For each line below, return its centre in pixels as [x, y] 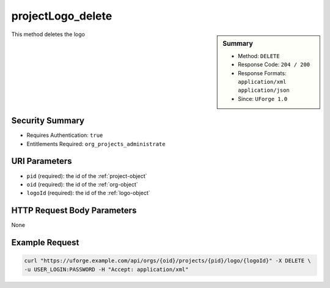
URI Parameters [42, 161]
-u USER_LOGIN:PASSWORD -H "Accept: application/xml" [106, 269]
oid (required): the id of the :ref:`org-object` [82, 184]
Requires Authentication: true [65, 135]
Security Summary [48, 121]
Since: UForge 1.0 [263, 98]
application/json [264, 90]
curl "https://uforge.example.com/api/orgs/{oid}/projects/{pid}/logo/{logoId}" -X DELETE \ [167, 261]
